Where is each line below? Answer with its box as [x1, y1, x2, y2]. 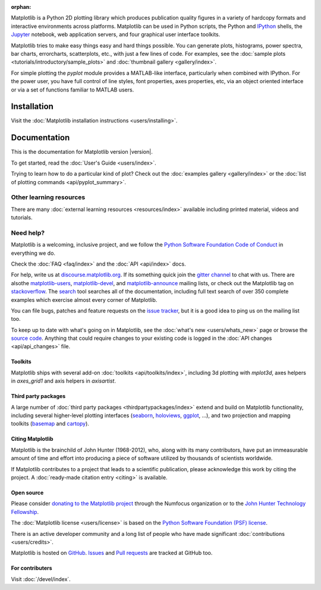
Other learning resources [11, 193, 86, 201]
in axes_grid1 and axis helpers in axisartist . [11, 377, 116, 384]
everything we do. [11, 250, 56, 257]
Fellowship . [11, 508, 39, 515]
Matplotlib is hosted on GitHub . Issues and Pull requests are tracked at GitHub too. [11, 550, 213, 557]
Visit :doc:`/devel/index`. [11, 575, 71, 582]
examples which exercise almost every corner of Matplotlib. [11, 296, 158, 303]
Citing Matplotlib [11, 436, 53, 443]
